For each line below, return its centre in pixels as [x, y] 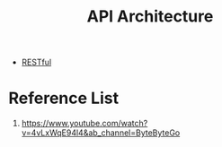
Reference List [63, 98]
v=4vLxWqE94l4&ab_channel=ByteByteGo [101, 133]
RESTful [36, 62]
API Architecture [150, 17]
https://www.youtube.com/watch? [84, 124]
